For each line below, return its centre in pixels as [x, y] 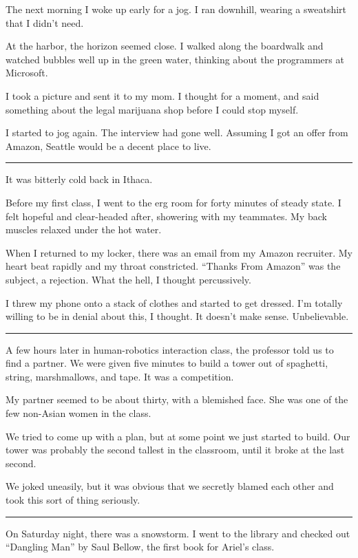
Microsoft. [27, 73]
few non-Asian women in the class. [78, 413]
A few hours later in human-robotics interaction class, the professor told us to [170, 349]
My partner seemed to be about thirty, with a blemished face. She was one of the [177, 399]
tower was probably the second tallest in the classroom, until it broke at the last [175, 450]
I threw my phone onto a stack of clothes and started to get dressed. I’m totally [174, 302]
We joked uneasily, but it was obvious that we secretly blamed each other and [170, 486]
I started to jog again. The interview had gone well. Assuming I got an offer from [177, 132]
